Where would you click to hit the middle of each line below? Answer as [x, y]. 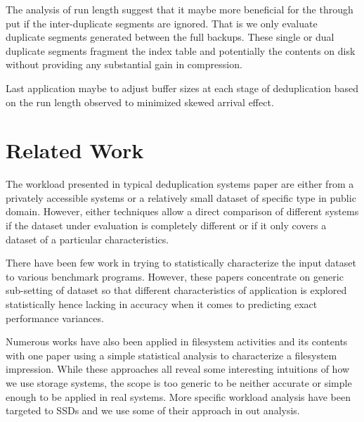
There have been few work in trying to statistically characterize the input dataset [181, 263]
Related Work [75, 150]
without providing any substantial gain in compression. [124, 64]
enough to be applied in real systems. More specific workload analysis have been [178, 396]
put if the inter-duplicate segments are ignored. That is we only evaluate [162, 23]
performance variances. [55, 318]
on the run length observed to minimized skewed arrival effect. [140, 102]
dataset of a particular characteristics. [87, 239]
